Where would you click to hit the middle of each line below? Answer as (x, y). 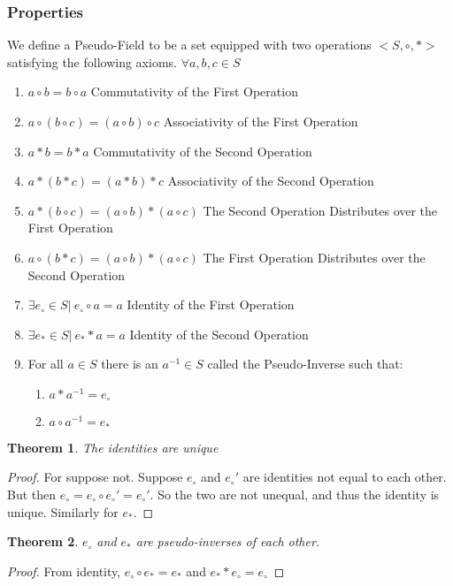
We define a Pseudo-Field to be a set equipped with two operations (189, 45)
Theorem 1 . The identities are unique (113, 447)
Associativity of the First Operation (261, 121)
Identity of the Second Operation (219, 334)
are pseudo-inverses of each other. (228, 541)
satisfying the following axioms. (92, 61)
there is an (130, 364)
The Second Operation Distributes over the (320, 210)
